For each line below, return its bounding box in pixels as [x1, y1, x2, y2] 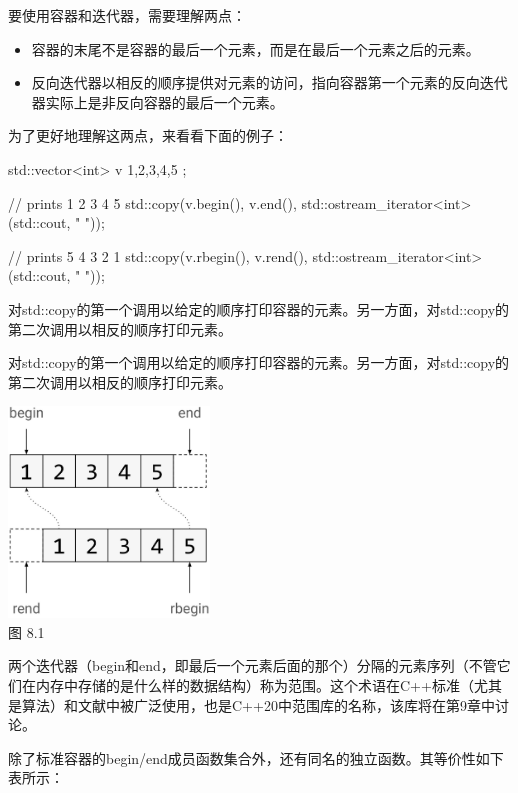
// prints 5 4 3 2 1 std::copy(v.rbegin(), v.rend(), [8, 245, 308, 266]
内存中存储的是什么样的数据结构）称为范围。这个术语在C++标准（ [35, 675, 474, 696]
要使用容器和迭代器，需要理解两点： [8, 5, 246, 25]
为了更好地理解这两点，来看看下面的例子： [8, 125, 288, 146]
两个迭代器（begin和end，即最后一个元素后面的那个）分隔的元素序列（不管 [8, 655, 497, 676]
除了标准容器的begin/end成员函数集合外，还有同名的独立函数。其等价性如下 [8, 747, 504, 768]
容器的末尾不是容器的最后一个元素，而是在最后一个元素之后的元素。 [31, 38, 480, 59]
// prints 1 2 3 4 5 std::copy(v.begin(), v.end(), [8, 192, 297, 213]
